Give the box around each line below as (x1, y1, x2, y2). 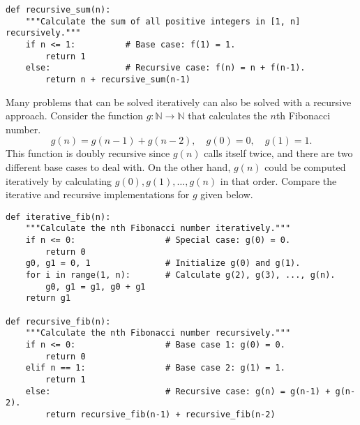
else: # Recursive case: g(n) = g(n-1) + (25, 386, 331, 396)
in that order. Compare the (220, 173, 337, 188)
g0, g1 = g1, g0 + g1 (45, 281, 146, 292)
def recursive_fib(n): (6, 316, 111, 327)
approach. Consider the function (6, 108, 143, 123)
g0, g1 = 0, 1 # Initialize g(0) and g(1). (25, 258, 301, 269)
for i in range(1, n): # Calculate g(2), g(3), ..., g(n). (25, 270, 336, 281)
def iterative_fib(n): (6, 211, 111, 222)
